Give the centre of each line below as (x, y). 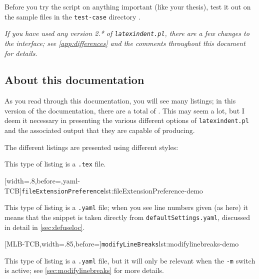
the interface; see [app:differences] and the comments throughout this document (125, 43)
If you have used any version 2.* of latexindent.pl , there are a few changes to (127, 33)
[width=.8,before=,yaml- (42, 180)
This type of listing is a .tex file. (55, 164)
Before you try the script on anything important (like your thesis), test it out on (128, 6)
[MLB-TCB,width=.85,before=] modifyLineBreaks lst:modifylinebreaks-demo (122, 244)
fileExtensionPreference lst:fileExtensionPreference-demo (112, 190)
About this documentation (74, 80)
